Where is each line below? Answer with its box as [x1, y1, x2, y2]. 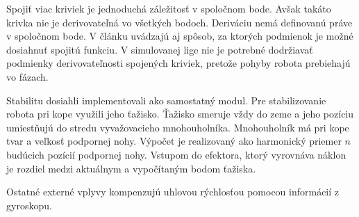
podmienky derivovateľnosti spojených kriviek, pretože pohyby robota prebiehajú [6, 56, 351, 70]
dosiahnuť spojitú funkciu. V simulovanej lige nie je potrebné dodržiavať [6, 42, 313, 56]
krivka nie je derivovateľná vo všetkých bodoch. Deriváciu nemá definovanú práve [6, 15, 353, 29]
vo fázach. [6, 69, 49, 83]
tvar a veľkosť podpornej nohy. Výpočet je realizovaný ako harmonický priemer [6, 134, 342, 148]
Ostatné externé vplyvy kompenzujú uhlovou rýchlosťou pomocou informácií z [6, 184, 340, 199]
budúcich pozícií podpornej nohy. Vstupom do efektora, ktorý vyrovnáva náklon [6, 147, 347, 161]
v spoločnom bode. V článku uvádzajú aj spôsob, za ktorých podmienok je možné [6, 29, 353, 43]
